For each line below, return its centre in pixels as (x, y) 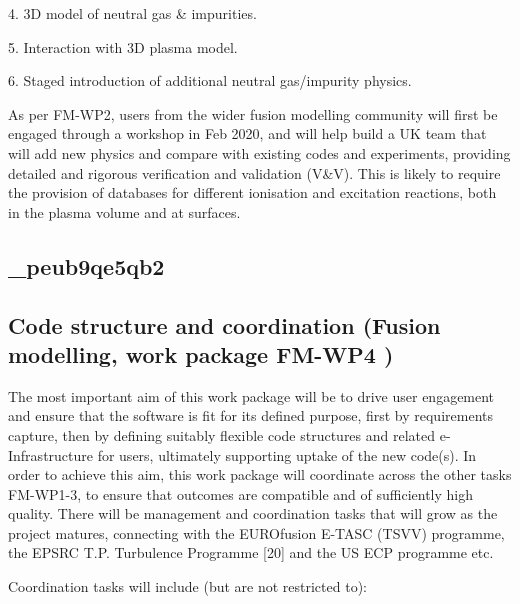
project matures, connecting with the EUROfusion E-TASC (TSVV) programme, (256, 532)
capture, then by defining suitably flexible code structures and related (222, 434)
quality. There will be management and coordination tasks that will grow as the (253, 513)
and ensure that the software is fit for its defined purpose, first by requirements (250, 415)
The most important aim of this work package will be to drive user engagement (251, 395)
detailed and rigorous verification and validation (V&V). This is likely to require (254, 172)
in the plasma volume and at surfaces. (124, 211)
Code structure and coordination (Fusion (224, 324)
